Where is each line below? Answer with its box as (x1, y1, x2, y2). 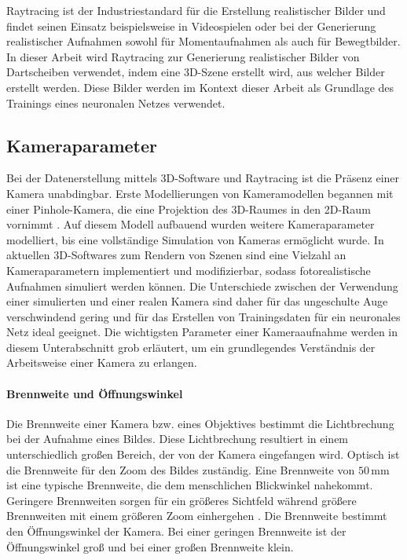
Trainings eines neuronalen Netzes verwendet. (6, 94, 225, 111)
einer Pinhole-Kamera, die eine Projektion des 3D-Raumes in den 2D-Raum (6, 200, 371, 217)
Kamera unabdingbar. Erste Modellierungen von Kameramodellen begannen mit (6, 185, 394, 201)
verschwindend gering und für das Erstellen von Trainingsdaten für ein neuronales (6, 308, 401, 324)
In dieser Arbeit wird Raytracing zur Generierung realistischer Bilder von (6, 48, 360, 64)
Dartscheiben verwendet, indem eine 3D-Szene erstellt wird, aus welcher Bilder (6, 64, 385, 80)
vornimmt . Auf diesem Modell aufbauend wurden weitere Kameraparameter (6, 216, 375, 232)
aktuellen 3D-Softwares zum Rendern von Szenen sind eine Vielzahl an (6, 247, 346, 263)
